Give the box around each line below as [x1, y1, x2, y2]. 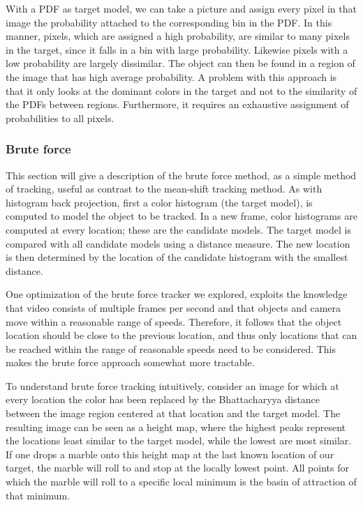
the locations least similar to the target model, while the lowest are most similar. [6, 433, 352, 448]
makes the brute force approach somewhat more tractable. [6, 355, 255, 370]
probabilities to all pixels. [6, 110, 114, 125]
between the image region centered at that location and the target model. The [6, 406, 341, 421]
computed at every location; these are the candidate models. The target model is [6, 222, 351, 236]
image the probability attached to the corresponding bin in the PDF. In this [6, 15, 332, 29]
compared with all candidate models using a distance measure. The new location [6, 236, 350, 250]
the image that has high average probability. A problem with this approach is [6, 69, 337, 84]
